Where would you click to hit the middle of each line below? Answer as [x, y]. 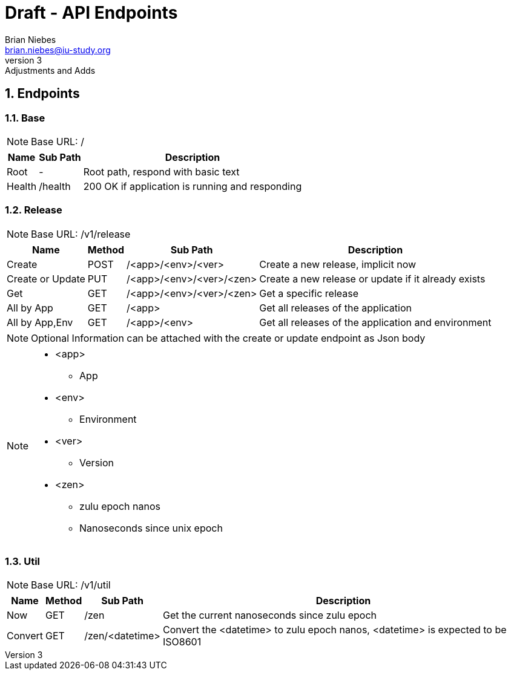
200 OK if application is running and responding [193, 186]
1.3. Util [23, 562]
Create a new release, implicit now [338, 264]
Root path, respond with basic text [161, 171]
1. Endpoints [42, 94]
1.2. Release [34, 210]
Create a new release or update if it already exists [372, 279]
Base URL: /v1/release [81, 234]
